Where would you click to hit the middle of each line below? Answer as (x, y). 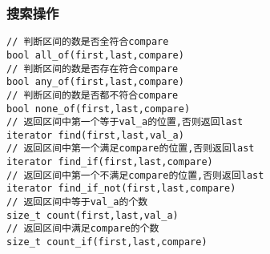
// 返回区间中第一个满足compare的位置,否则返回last (131, 149)
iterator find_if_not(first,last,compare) (121, 189)
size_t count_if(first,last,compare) (107, 242)
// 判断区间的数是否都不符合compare (93, 95)
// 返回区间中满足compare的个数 (83, 229)
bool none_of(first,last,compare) (99, 109)
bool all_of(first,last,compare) (95, 55)
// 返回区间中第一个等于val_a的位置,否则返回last (125, 122)
